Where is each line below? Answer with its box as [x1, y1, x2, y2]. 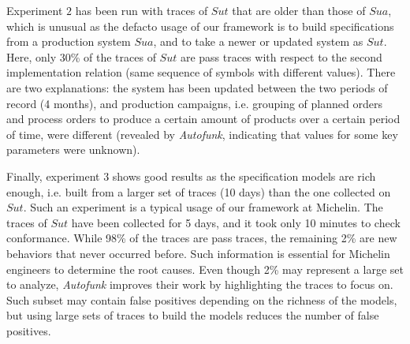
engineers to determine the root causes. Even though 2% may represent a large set [6, 260, 404, 277]
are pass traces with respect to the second [180, 48, 382, 65]
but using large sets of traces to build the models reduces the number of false [6, 307, 379, 323]
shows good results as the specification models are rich [112, 167, 376, 184]
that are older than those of [232, 2, 366, 18]
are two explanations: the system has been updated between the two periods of [6, 79, 388, 95]
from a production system [6, 33, 131, 50]
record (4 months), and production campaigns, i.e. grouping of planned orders [6, 95, 382, 111]
